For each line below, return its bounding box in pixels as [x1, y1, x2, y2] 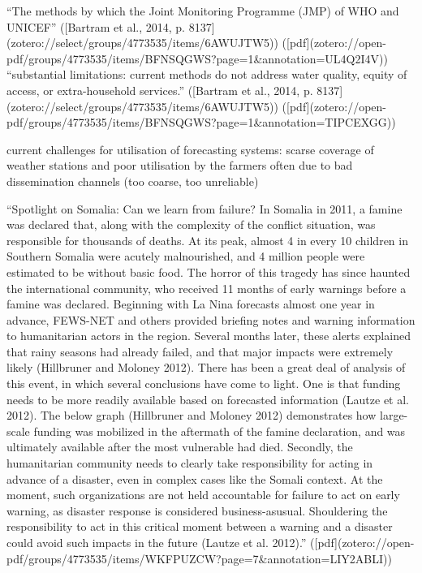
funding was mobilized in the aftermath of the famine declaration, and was [33, 422, 406, 439]
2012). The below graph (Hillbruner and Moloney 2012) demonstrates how [6, 407, 377, 424]
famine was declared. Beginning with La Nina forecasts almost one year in [6, 295, 375, 312]
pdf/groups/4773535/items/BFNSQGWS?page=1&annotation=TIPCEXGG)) [6, 114, 396, 131]
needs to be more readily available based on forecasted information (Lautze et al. [6, 390, 410, 407]
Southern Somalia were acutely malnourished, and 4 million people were [6, 248, 365, 265]
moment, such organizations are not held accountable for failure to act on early [6, 486, 400, 503]
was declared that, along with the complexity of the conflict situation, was [6, 216, 376, 233]
